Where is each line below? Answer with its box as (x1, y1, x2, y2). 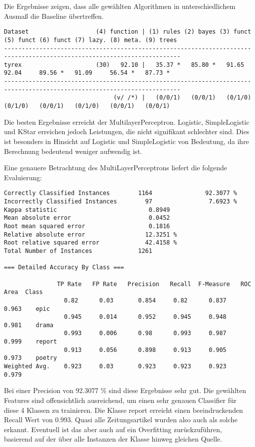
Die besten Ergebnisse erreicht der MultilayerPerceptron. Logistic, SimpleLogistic (4, 116, 250, 127)
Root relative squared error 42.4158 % (4, 239, 177, 247)
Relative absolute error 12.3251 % (4, 231, 177, 238)
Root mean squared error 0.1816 (4, 222, 170, 230)
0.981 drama (4, 321, 54, 329)
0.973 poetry (4, 354, 57, 362)
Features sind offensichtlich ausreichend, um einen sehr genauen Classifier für (4, 395, 237, 405)
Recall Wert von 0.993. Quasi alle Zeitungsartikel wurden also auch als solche (4, 414, 238, 425)
